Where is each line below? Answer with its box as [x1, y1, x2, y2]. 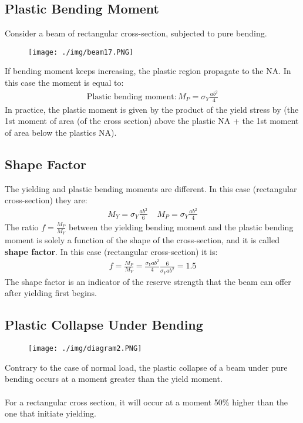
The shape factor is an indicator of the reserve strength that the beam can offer [5, 275, 291, 287]
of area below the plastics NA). [5, 126, 117, 138]
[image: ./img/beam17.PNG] [28, 48, 133, 56]
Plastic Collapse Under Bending [5, 315, 203, 334]
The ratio [5, 220, 39, 233]
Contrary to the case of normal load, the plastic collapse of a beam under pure [5, 361, 288, 373]
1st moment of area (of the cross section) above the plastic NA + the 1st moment [5, 115, 299, 127]
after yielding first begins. [5, 287, 97, 299]
